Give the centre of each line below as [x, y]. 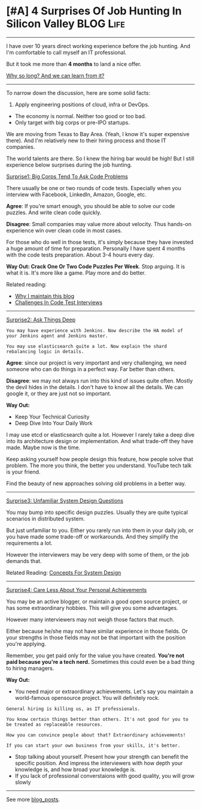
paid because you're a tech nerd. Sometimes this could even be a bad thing [100, 661]
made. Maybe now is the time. [43, 447]
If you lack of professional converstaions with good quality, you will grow [105, 775]
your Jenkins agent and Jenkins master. [57, 336]
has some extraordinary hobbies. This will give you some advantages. [92, 607]
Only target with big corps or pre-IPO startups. [72, 122]
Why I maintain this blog [45, 296]
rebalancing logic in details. [45, 351]
